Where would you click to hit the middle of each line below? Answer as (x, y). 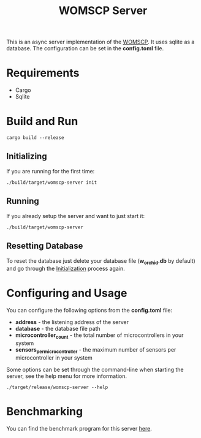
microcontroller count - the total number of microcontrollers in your (99, 336)
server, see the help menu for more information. (67, 376)
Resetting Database (45, 246)
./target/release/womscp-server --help (57, 387)
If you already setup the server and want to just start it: (76, 216)
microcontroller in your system (54, 357)
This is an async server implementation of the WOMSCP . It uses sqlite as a (100, 42)
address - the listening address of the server (72, 322)
